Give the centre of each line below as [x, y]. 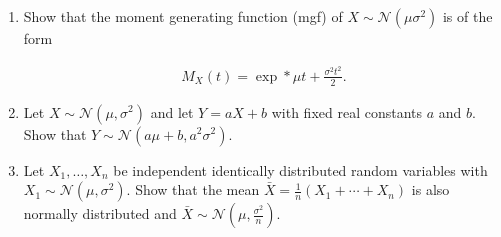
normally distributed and [100, 213]
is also [430, 189]
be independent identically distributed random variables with [300, 169]
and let [172, 111]
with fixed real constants [347, 111]
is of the [467, 16]
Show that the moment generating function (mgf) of [183, 16]
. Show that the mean [193, 189]
